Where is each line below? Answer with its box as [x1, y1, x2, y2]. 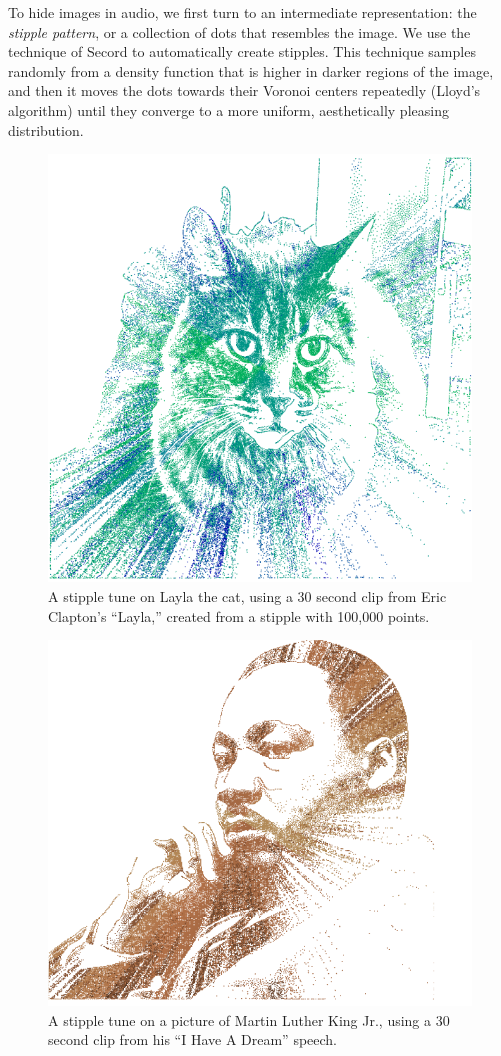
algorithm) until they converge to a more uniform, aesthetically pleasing [8, 99, 449, 120]
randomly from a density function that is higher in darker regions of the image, [8, 60, 494, 81]
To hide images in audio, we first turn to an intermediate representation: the [8, 2, 477, 22]
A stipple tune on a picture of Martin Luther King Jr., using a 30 [48, 1009, 450, 1030]
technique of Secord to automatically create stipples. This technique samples [8, 41, 476, 62]
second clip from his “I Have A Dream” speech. [48, 1029, 338, 1050]
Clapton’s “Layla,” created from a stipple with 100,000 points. [48, 605, 430, 626]
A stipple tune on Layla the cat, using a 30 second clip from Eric [48, 585, 447, 606]
